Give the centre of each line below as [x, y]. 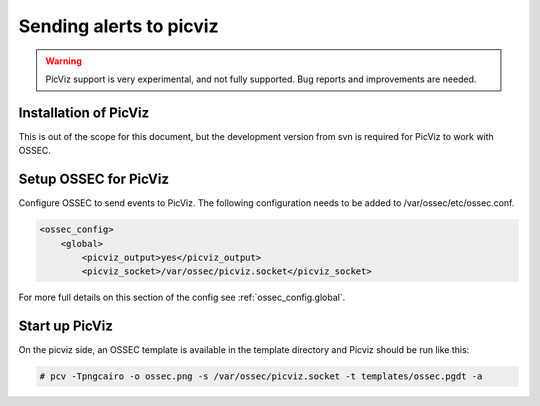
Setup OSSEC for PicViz [94, 179]
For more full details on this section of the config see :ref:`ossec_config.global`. [182, 297]
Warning [63, 61]
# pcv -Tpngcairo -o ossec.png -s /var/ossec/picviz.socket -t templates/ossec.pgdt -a [261, 376]
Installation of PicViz [84, 112]
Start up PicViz [66, 326]
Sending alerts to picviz [118, 26]
